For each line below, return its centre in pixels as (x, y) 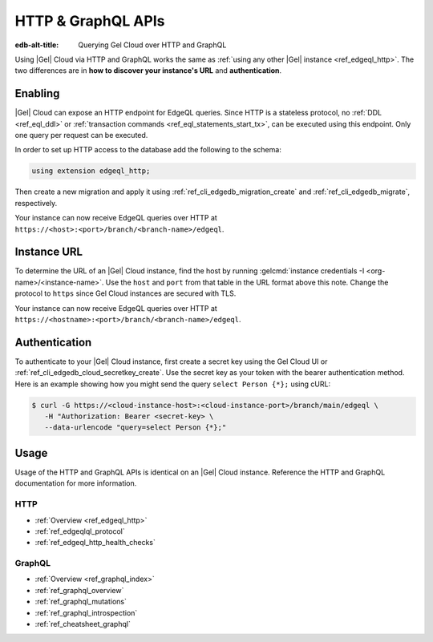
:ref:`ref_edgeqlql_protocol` (80, 531)
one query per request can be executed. (81, 135)
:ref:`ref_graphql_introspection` (86, 612)
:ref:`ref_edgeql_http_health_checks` (95, 543)
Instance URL (49, 252)
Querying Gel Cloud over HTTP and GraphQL (152, 45)
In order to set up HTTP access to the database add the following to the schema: (148, 150)
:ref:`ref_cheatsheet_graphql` (83, 624)
